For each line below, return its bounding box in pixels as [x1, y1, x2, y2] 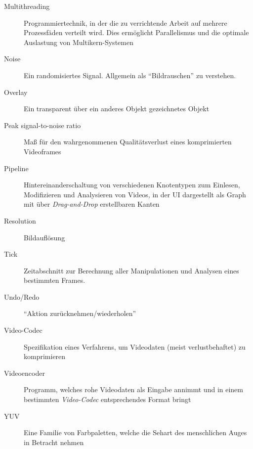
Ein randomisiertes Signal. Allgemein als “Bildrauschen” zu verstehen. [24, 70, 236, 80]
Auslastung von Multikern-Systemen [24, 37, 133, 47]
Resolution [4, 215, 36, 225]
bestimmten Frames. [24, 275, 85, 285]
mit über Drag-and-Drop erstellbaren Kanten [24, 199, 160, 209]
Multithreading [4, 1, 50, 11]
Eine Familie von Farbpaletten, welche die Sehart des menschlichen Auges [24, 427, 247, 438]
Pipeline [4, 163, 29, 173]
